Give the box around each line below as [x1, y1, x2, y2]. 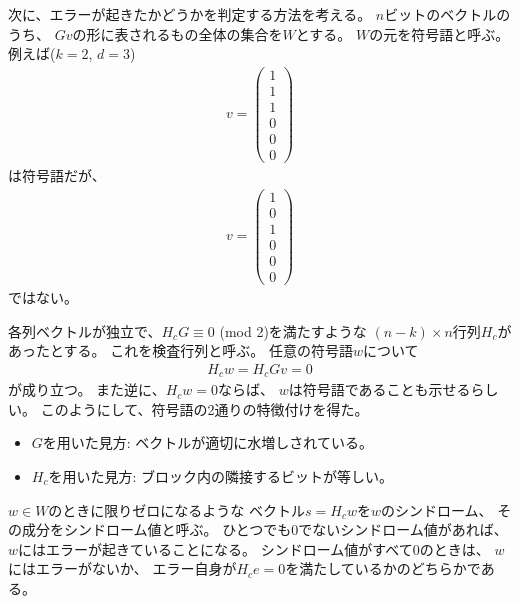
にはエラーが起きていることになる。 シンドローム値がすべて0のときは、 [18, 538, 490, 559]
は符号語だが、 [8, 165, 106, 186]
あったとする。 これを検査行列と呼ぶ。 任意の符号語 [8, 340, 353, 361]
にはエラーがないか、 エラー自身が [8, 558, 237, 579]
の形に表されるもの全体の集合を [72, 23, 283, 44]
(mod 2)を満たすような [219, 320, 367, 341]
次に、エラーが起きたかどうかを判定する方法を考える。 [8, 4, 372, 24]
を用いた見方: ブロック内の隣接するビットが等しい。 [48, 465, 394, 486]
